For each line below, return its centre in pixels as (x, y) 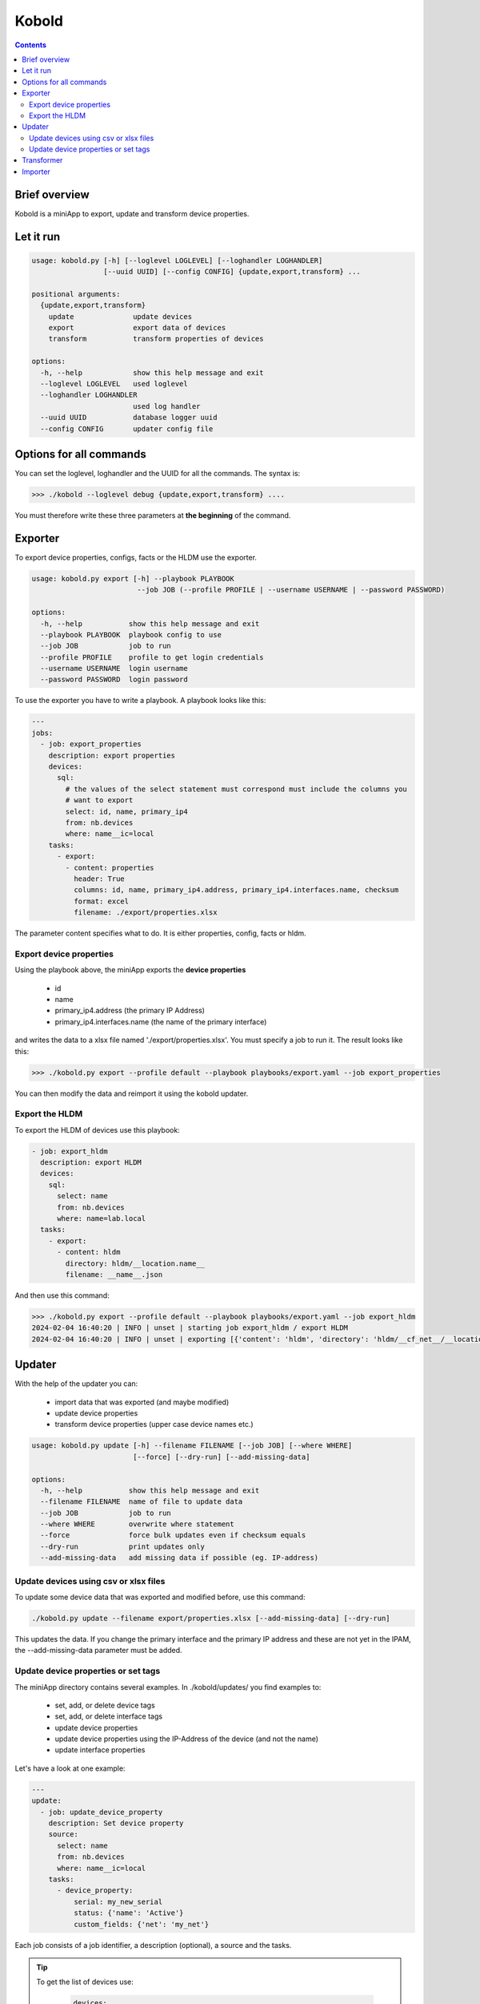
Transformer (42, 160)
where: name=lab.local (102, 1218)
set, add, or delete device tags (105, 1705)
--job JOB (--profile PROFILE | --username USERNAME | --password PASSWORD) (291, 590)
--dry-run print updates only (123, 1546)
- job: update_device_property (102, 1812)
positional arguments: (76, 294)
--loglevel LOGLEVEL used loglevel (114, 384)
